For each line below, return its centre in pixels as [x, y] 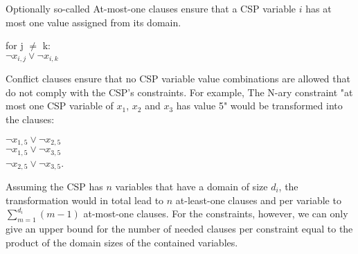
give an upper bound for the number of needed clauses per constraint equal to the [179, 228]
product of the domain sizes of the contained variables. [122, 242]
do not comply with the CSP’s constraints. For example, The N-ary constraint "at [179, 92]
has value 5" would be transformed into [259, 106]
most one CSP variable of [60, 106]
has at [319, 8]
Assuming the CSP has [54, 186]
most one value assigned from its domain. [93, 22]
